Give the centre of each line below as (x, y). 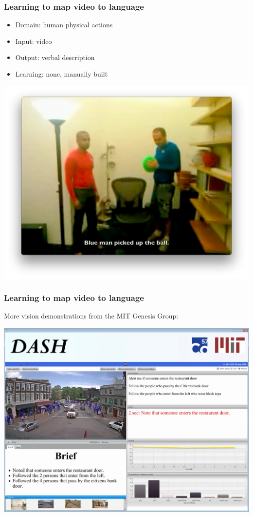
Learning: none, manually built (62, 74)
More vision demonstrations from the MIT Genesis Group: (91, 316)
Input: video (34, 41)
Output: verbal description (55, 57)
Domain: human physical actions (64, 25)
